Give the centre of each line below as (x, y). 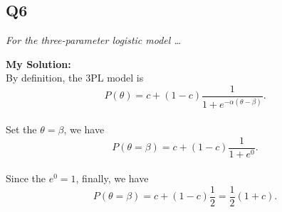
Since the (26, 178)
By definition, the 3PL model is (75, 78)
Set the (21, 129)
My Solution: (38, 63)
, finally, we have (112, 178)
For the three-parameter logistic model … (93, 40)
